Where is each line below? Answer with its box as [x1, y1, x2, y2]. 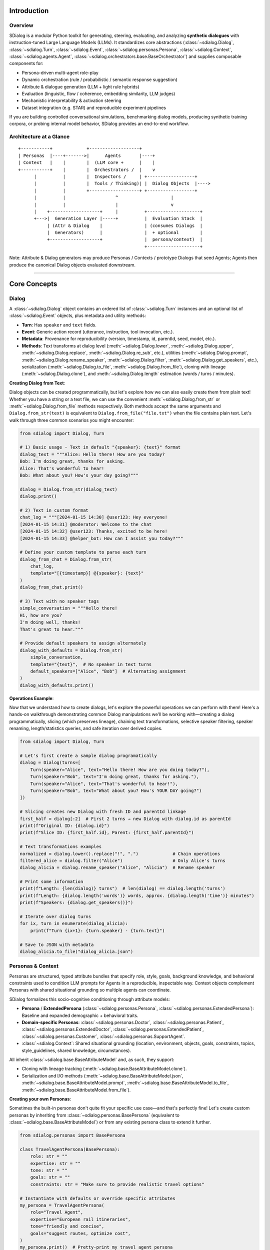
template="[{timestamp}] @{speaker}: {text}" [30, 570, 144, 576]
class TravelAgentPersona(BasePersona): [19, 1146, 120, 1152]
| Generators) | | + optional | [46, 230, 203, 235]
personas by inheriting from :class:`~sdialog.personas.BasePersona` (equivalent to [9, 1112, 180, 1118]
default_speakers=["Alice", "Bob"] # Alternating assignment [30, 668, 186, 674]
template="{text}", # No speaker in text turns [30, 661, 152, 667]
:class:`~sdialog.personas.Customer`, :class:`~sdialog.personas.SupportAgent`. [21, 1033, 185, 1039]
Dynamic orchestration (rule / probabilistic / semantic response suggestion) [21, 76, 177, 82]
